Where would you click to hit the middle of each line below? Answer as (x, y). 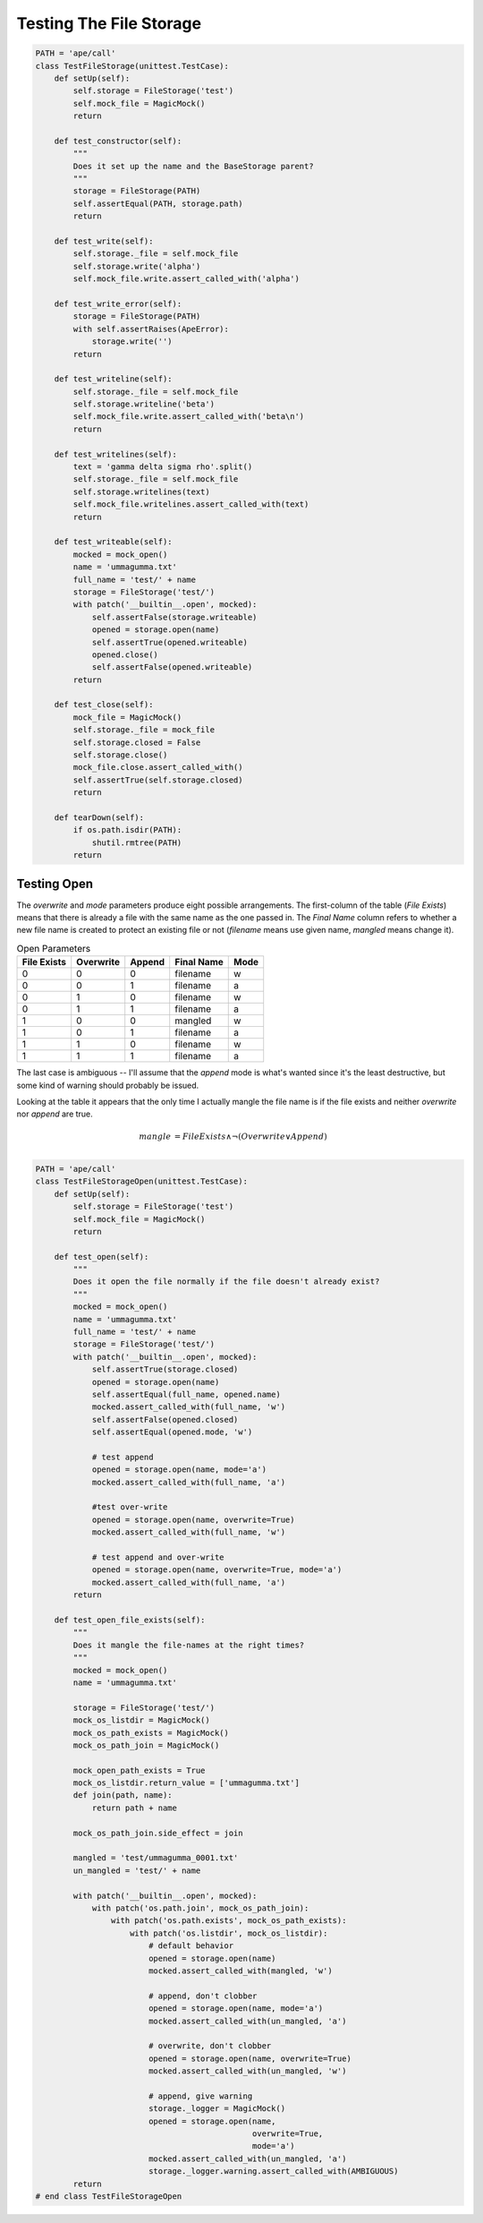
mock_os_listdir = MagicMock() (141, 1720)
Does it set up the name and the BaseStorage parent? (193, 166)
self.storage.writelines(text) (141, 492)
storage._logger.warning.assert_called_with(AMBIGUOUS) (273, 2172)
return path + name (135, 1808)
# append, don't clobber (203, 1996)
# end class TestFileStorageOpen (109, 2196)
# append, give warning (200, 2096)
